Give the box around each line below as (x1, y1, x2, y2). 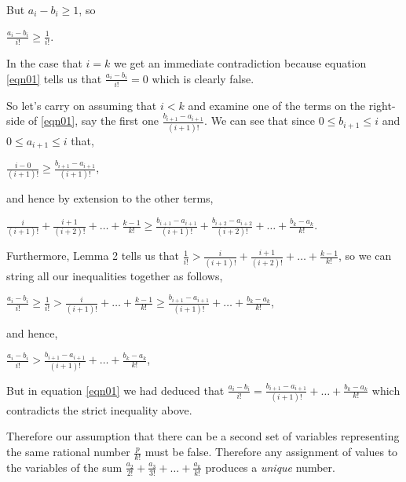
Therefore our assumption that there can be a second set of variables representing (6, 428, 400, 444)
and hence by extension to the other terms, (6, 190, 214, 206)
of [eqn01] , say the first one (28, 112, 159, 129)
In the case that (6, 54, 82, 71)
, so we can (338, 247, 392, 264)
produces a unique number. (205, 458, 335, 475)
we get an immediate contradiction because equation (114, 54, 367, 71)
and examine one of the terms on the (188, 97, 366, 113)
